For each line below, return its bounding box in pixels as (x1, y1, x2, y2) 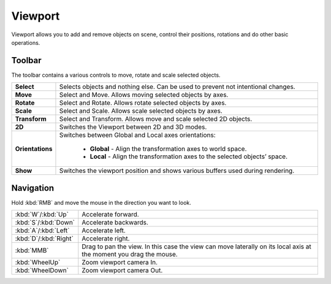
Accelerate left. (82, 226, 126, 235)
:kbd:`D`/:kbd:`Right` (15, 234, 74, 243)
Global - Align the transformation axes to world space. (89, 145, 247, 153)
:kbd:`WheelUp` (15, 258, 61, 267)
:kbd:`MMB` (15, 246, 49, 255)
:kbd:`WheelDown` (15, 266, 69, 275)
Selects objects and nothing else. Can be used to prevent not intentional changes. (59, 83, 295, 91)
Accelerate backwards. (82, 218, 148, 227)
